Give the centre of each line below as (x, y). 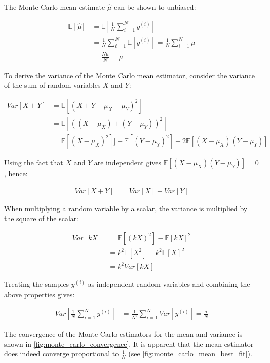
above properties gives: (40, 294)
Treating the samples (37, 284)
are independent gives (128, 162)
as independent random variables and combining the (169, 284)
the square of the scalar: (42, 218)
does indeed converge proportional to (62, 354)
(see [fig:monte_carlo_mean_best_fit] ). (190, 354)
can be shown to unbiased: (155, 7)
